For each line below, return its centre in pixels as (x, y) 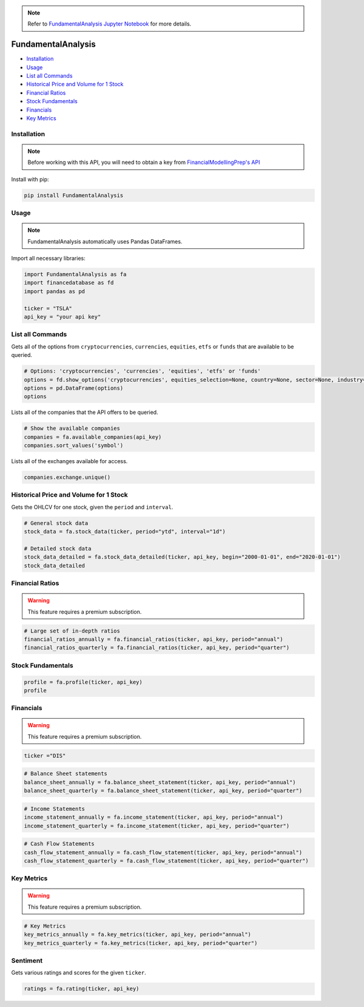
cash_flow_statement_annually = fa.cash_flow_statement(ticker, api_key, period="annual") (163, 852)
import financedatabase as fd (69, 283)
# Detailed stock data (58, 548)
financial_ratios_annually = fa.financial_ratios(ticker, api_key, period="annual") (153, 639)
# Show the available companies (72, 429)
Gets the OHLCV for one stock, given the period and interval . (92, 507)
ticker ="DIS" (45, 755)
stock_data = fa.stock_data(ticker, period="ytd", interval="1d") (125, 532)
